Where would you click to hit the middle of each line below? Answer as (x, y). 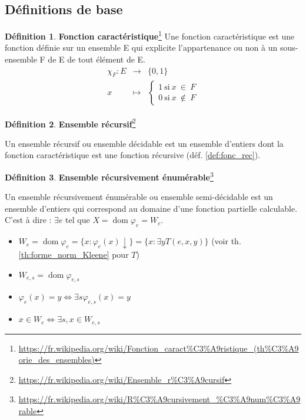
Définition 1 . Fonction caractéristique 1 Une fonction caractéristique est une (150, 35)
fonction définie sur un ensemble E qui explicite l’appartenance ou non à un (141, 47)
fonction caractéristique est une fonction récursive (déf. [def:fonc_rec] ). (133, 155)
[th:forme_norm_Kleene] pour (74, 255)
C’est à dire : (28, 220)
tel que (78, 220)
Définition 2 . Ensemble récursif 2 (70, 123)
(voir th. (226, 241)
